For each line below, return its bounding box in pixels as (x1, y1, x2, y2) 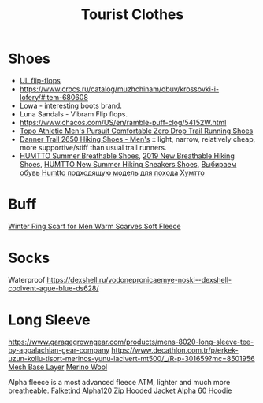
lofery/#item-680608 (19, 92, 89, 102)
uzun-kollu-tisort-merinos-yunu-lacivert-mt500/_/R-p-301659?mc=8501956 (8, 353, 255, 363)
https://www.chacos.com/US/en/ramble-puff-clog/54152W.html (19, 117, 227, 127)
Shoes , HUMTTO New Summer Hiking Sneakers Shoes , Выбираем (19, 159, 237, 168)
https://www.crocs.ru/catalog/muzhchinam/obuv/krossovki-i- (19, 84, 219, 94)
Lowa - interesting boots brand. (19, 101, 122, 110)
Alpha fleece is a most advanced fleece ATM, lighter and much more (8, 377, 231, 386)
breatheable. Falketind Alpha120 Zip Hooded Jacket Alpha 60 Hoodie (8, 386, 232, 395)
